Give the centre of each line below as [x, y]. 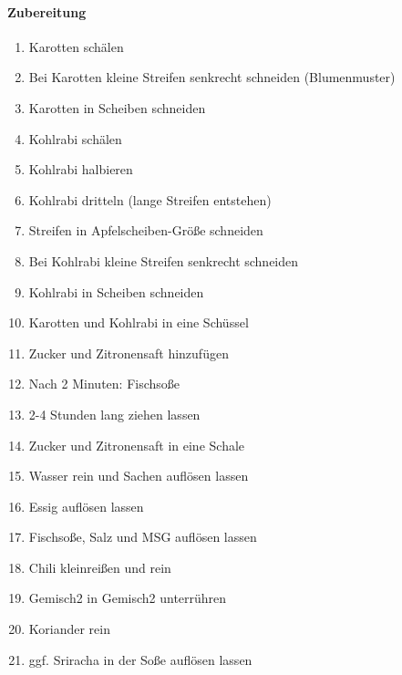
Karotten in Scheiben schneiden [117, 107]
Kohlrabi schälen [75, 138]
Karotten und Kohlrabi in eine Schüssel [139, 322]
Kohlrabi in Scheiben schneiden [116, 291]
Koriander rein [69, 629]
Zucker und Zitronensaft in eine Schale [137, 445]
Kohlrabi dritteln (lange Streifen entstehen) [150, 199]
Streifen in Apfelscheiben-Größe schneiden [146, 230]
